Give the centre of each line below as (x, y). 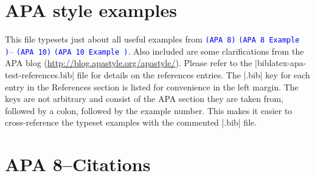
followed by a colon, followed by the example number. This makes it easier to (149, 110)
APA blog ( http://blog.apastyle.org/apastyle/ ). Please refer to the (129, 63)
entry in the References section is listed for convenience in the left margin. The (152, 86)
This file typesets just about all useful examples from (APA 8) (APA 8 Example (152, 39)
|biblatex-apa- (281, 63)
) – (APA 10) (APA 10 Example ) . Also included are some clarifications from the (154, 51)
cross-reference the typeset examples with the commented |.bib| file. (131, 122)
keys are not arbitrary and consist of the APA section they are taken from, (144, 99)
